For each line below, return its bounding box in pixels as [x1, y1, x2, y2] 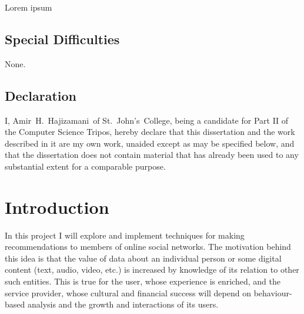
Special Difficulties [5, 29, 120, 48]
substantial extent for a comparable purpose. [5, 160, 166, 172]
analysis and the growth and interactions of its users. [27, 298, 219, 310]
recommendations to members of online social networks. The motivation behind [5, 240, 291, 253]
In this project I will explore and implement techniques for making [5, 229, 245, 241]
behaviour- [253, 286, 292, 299]
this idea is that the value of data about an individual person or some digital [5, 252, 282, 264]
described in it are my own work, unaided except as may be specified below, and [5, 137, 295, 149]
